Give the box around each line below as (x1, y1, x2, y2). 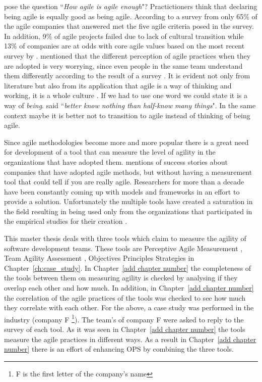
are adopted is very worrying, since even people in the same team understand (4, 60, 243, 71)
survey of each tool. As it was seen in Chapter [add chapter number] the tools (4, 324, 245, 335)
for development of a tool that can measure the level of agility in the (4, 147, 216, 157)
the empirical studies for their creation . (4, 216, 127, 226)
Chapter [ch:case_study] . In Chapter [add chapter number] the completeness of (4, 262, 251, 273)
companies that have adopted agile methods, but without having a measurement (4, 166, 252, 177)
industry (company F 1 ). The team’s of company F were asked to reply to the (4, 312, 244, 324)
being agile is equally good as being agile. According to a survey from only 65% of (4, 11, 257, 21)
